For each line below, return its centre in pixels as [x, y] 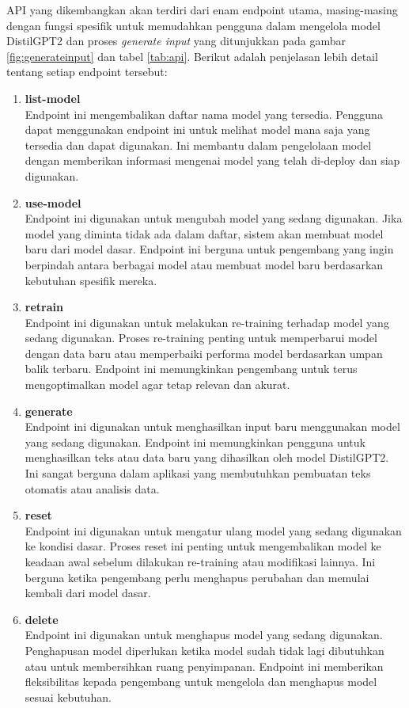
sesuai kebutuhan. [68, 697]
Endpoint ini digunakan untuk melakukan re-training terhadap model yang [207, 322]
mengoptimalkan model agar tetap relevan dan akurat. [157, 384]
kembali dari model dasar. [88, 593]
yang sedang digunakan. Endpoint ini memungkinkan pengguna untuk [195, 442]
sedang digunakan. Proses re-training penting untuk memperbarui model [201, 338]
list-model [53, 98]
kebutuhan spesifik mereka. [91, 280]
